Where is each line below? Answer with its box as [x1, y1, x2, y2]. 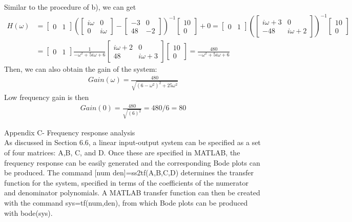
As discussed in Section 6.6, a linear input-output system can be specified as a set [4, 137, 261, 148]
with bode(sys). [4, 207, 53, 218]
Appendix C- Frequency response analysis [4, 127, 135, 137]
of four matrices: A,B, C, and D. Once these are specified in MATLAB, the [4, 147, 240, 158]
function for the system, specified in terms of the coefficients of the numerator [4, 177, 249, 188]
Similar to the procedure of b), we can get [4, 2, 136, 12]
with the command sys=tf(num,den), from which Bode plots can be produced [4, 197, 248, 208]
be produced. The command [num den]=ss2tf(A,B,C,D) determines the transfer [4, 167, 254, 178]
